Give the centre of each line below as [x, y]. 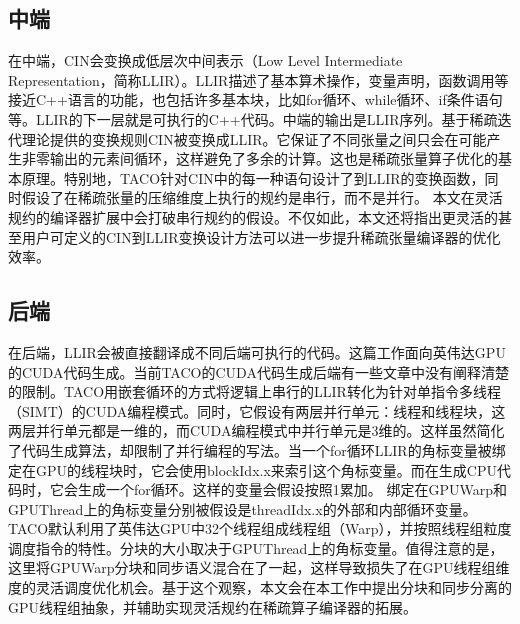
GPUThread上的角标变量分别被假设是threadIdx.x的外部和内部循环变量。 [242, 508]
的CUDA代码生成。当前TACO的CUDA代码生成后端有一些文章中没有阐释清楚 [258, 371]
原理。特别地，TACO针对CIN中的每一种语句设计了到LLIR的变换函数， [253, 177]
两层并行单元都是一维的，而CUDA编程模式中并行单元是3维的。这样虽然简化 [256, 430]
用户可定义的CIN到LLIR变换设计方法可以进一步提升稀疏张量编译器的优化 [261, 236]
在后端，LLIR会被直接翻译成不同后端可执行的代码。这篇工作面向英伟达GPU [257, 351]
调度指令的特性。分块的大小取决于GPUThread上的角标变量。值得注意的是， [256, 547]
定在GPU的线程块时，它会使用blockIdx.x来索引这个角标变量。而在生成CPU [252, 469]
